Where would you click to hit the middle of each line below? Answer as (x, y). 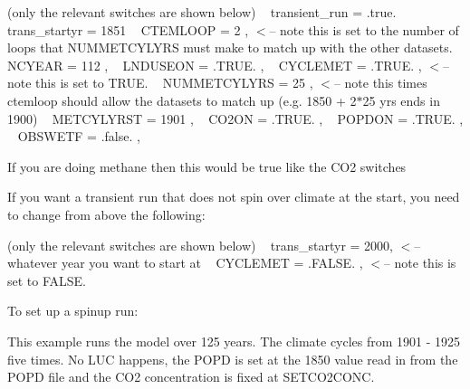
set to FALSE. (47, 280)
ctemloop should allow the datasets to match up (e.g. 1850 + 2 (182, 100)
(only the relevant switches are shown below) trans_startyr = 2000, (200, 245)
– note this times (380, 83)
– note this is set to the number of (364, 29)
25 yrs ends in (401, 100)
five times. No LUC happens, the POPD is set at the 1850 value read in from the (233, 359)
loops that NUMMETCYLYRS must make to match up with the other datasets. (230, 47)
